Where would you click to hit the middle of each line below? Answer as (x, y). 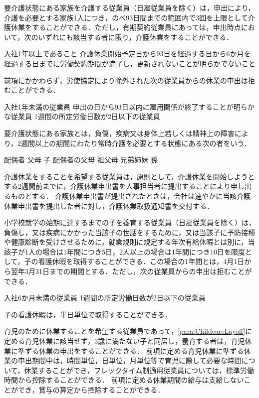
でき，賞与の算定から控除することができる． (91, 390)
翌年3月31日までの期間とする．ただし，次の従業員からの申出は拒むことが (131, 271)
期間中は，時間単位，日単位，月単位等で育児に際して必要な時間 (136, 360)
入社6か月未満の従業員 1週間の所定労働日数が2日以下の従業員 (105, 298)
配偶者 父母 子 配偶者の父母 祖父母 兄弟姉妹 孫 (81, 160)
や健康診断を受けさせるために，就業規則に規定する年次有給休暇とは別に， (126, 242)
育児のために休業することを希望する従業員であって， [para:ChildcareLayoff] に (128, 331)
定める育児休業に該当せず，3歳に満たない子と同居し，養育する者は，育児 (125, 341)
